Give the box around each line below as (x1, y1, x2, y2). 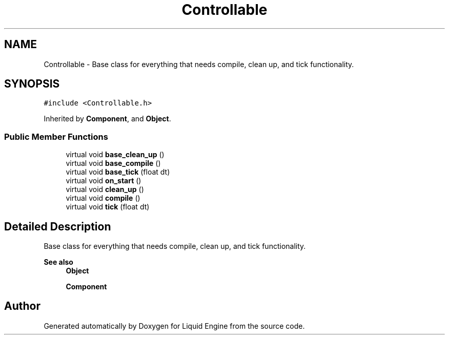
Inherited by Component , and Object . (44, 114, 171, 123)
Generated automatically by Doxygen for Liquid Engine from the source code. (44, 321, 305, 330)
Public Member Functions (4, 131, 108, 142)
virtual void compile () (66, 194, 140, 203)
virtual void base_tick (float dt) (66, 167, 170, 177)
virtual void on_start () (66, 176, 141, 185)
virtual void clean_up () (66, 185, 144, 194)
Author (4, 300, 40, 313)
